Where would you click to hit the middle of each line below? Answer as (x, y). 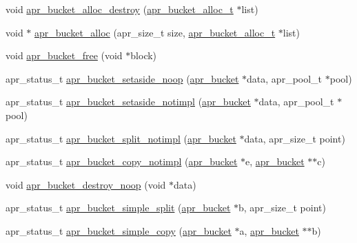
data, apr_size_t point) (295, 138)
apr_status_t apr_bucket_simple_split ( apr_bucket (118, 208)
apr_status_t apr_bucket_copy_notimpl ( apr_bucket (122, 161)
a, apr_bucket (269, 230)
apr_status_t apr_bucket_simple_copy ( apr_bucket (119, 230)
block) (144, 55)
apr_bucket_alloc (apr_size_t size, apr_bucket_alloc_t (155, 32)
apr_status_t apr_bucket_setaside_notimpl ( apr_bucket (128, 102)
